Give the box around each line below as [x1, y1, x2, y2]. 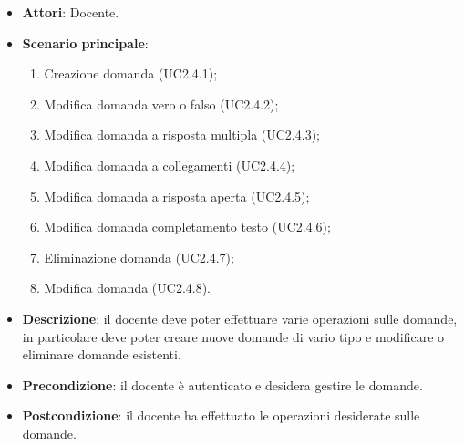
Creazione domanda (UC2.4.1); [44, 64, 218, 83]
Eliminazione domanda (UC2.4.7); [44, 247, 234, 266]
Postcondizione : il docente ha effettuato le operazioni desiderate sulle [22, 406, 420, 425]
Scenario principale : [22, 33, 149, 52]
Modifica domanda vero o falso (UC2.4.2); [44, 94, 279, 113]
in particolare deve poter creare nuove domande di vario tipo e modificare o [22, 327, 445, 346]
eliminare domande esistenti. [22, 345, 181, 364]
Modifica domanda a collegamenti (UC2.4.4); [44, 155, 295, 174]
